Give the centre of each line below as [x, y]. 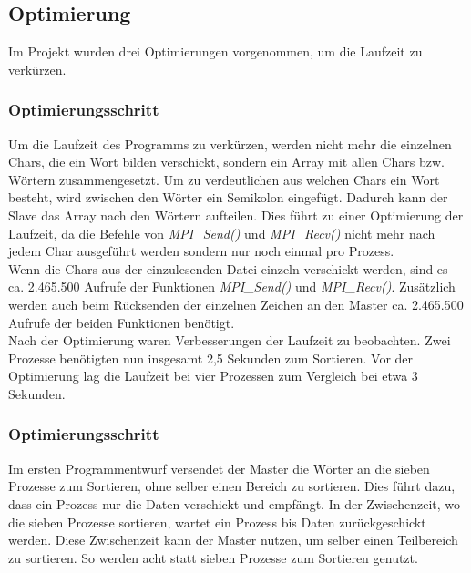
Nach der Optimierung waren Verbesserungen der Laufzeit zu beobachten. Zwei [230, 340]
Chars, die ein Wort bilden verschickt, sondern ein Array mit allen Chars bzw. [226, 162]
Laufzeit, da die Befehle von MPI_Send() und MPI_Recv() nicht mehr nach [222, 233]
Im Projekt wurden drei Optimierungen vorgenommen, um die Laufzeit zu [215, 51]
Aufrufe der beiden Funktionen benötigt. [122, 322]
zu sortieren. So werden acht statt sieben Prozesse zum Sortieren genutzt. [213, 557]
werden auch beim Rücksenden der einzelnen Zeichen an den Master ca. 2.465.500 [236, 304]
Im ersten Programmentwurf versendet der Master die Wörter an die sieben [219, 468]
